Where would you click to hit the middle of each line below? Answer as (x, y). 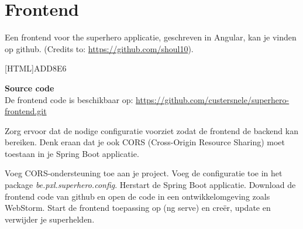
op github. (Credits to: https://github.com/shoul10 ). (99, 48)
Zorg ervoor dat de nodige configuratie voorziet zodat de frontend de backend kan (151, 130)
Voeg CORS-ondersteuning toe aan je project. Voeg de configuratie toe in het (144, 173)
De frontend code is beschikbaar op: (69, 99)
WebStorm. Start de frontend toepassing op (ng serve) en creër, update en (138, 208)
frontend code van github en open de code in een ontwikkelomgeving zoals (137, 196)
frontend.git (26, 111)
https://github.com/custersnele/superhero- (213, 99)
